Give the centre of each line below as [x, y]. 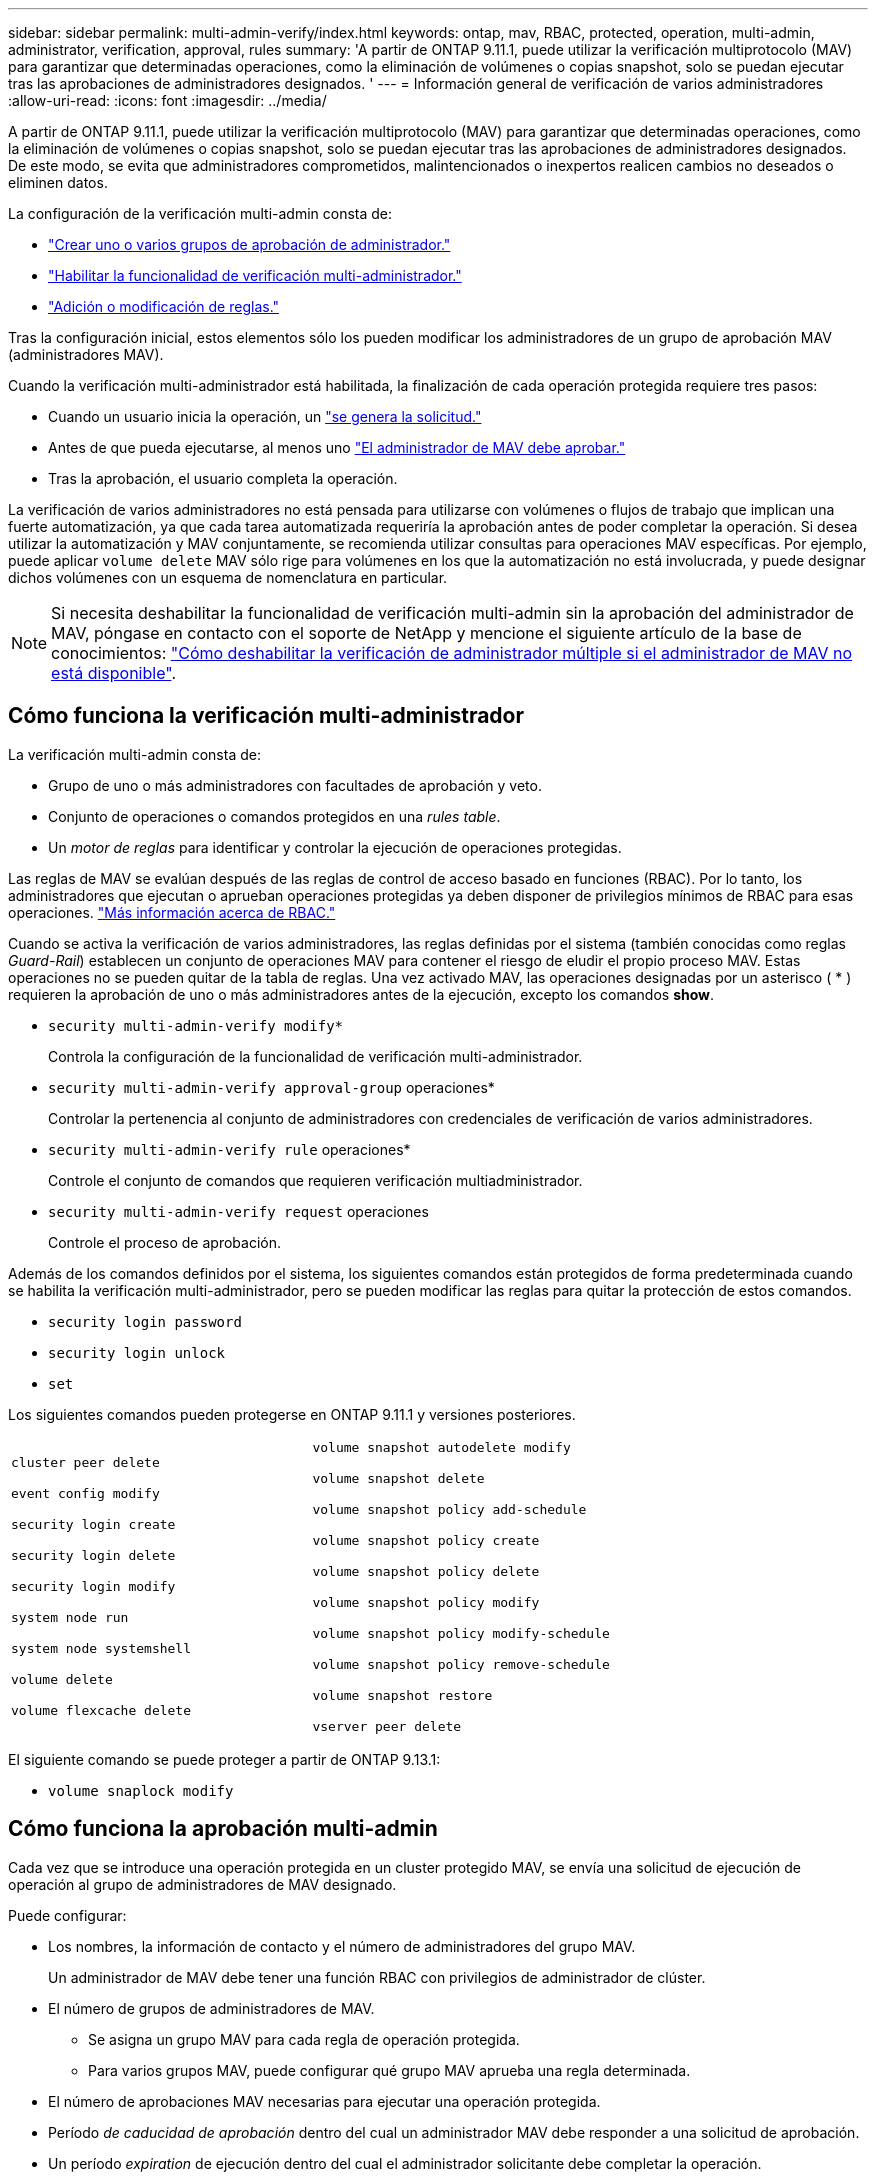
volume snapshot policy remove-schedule [461, 1664]
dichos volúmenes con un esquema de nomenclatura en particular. [228, 577]
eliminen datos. [58, 182]
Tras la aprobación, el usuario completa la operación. [223, 478]
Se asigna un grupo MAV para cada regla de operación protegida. [304, 2039]
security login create [93, 1525]
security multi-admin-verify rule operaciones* [229, 1149]
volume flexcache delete [101, 1711]
